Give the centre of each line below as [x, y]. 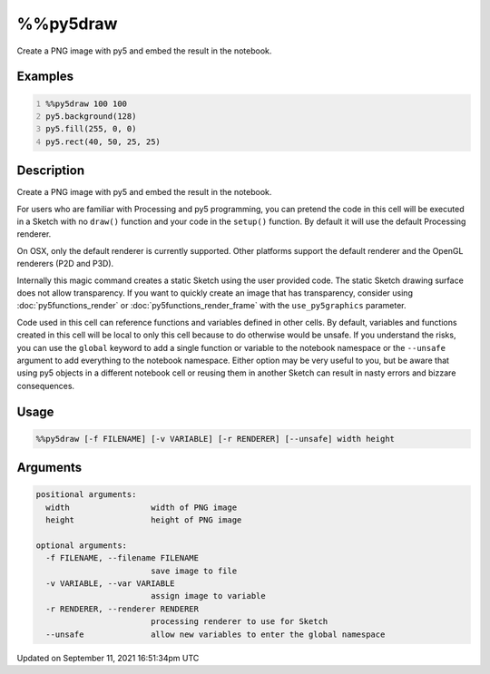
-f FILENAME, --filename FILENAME [122, 558]
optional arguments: [81, 545]
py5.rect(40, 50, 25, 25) [103, 142]
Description [51, 171]
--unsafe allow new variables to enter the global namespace [216, 634]
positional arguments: [86, 495]
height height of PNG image [144, 520]
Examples [45, 77]
